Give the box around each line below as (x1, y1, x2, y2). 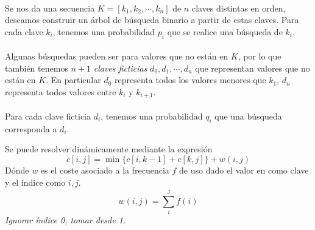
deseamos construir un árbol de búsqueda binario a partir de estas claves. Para (5, 13, 299, 26)
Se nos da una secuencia (5, 1, 95, 14)
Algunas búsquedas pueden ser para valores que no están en (5, 50, 228, 63)
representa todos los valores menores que (115, 73, 266, 86)
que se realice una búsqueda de (167, 25, 283, 38)
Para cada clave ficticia (5, 110, 91, 122)
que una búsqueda (214, 110, 282, 122)
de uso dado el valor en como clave (179, 163, 309, 176)
